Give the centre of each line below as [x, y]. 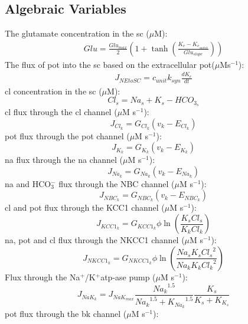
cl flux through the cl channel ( [61, 112]
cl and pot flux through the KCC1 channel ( [85, 207]
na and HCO [28, 183]
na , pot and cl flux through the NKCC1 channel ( [95, 240]
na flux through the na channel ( [64, 160]
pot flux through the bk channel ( [66, 313]
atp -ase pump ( [128, 276]
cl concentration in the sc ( [53, 91]
